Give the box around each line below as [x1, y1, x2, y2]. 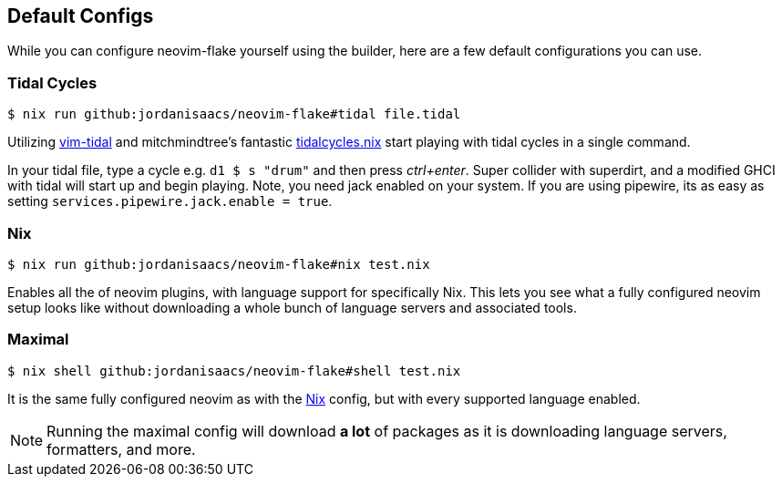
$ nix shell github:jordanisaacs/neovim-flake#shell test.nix [7, 363, 461, 378]
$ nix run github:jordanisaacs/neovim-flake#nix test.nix [7, 256, 430, 272]
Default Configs [7, 5, 154, 27]
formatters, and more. [46, 439, 196, 458]
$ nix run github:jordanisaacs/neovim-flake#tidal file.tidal [7, 107, 461, 122]
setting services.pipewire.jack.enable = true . [7, 193, 333, 210]
